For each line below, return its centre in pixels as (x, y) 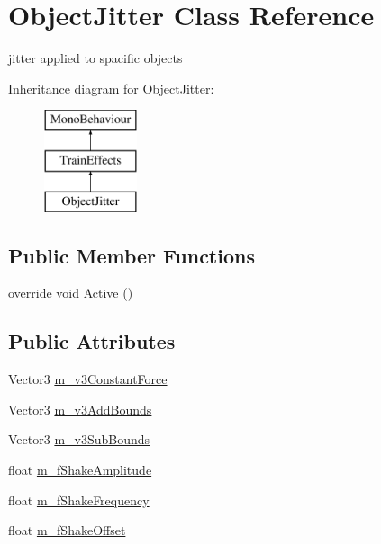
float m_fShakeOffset (67, 530)
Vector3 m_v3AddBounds (80, 409)
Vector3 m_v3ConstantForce (88, 379)
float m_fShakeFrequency (79, 499)
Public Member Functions (132, 255)
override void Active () (71, 293)
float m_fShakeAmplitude (80, 470)
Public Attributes (92, 341)
